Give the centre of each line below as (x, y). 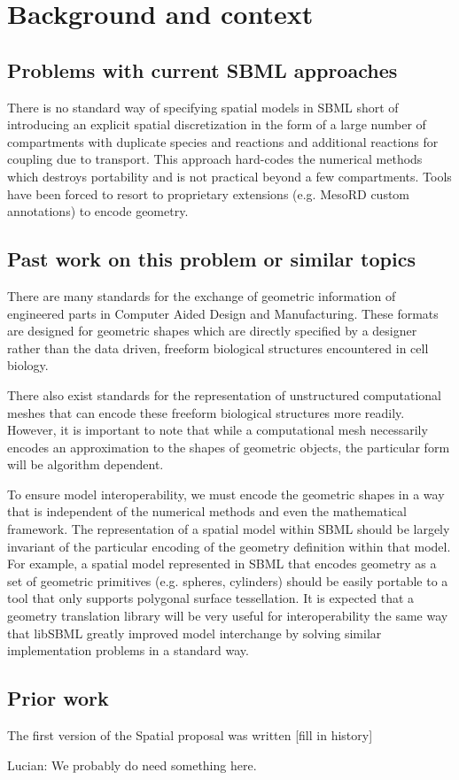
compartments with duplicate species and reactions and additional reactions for (223, 141)
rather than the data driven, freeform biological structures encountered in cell (218, 348)
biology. (28, 365)
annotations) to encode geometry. (98, 211)
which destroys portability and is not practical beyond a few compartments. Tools (229, 176)
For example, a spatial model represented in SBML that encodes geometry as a (222, 564)
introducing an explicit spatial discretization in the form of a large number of (217, 124)
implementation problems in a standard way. (128, 650)
